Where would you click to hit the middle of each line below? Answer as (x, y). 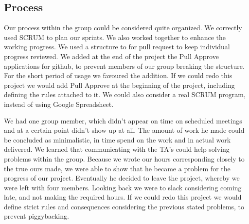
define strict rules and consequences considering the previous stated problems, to (124, 206)
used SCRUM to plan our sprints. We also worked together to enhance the (115, 37)
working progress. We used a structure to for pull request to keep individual (117, 47)
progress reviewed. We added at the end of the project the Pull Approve (111, 56)
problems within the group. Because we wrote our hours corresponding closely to (124, 158)
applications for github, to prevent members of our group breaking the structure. (124, 66)
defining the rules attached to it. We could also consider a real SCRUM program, (125, 94)
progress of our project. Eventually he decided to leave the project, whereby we (122, 178)
